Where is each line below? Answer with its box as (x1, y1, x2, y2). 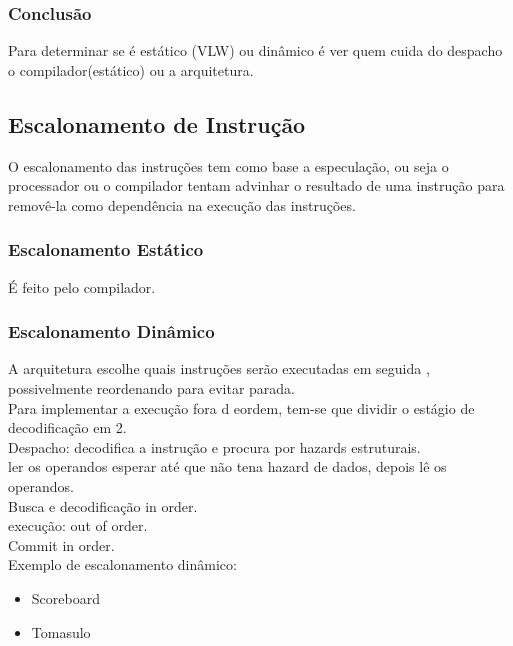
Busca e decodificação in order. (8, 495, 198, 516)
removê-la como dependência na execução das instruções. (8, 194, 356, 215)
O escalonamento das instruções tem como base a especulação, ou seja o (8, 155, 449, 176)
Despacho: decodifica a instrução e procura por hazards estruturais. (8, 436, 421, 457)
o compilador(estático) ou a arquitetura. (8, 59, 254, 80)
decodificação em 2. (8, 417, 127, 438)
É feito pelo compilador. (8, 276, 156, 297)
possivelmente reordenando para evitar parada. (8, 378, 295, 399)
